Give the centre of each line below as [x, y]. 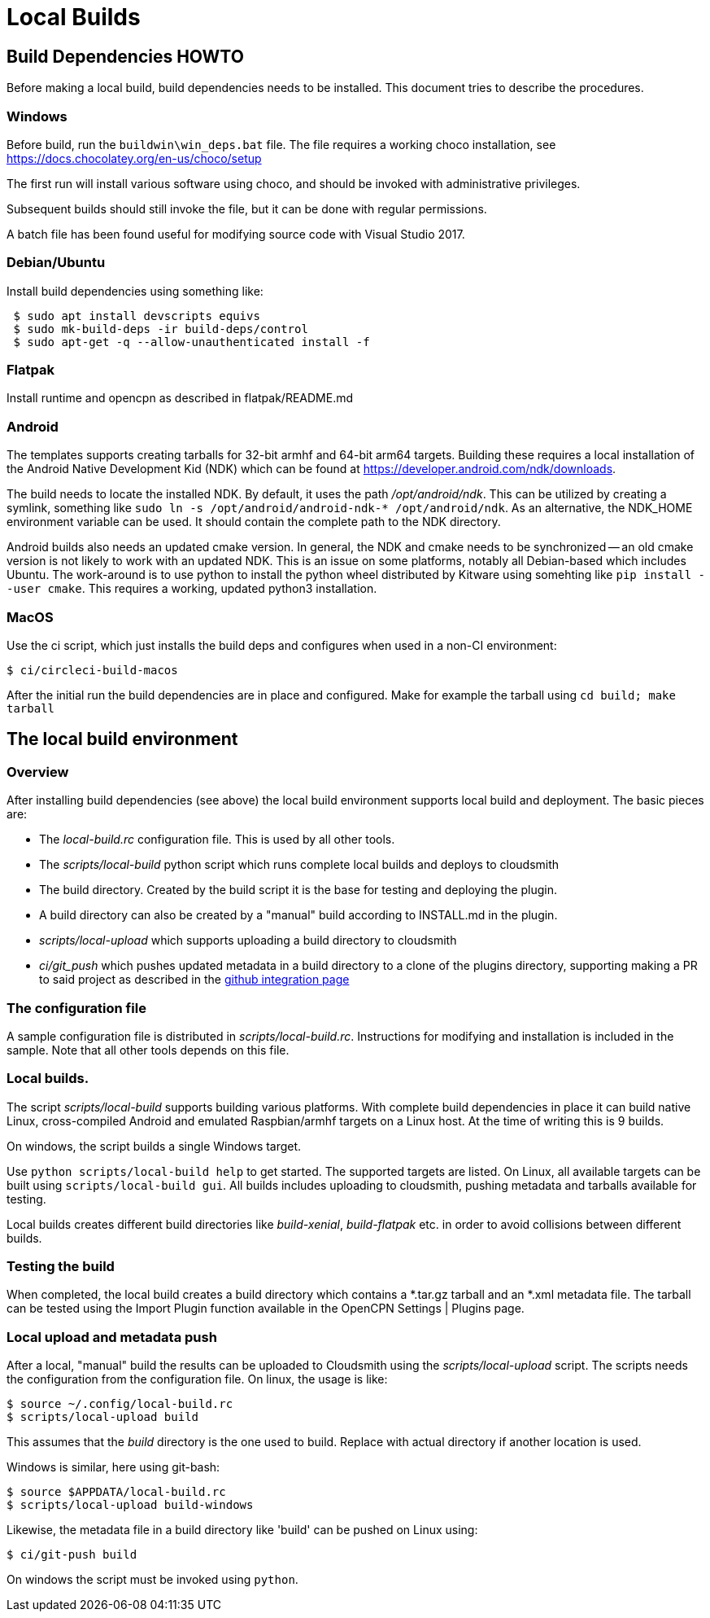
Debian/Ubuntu [56, 263]
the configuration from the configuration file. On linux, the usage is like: [197, 1379]
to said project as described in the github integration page [194, 980]
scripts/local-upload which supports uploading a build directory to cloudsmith [248, 941]
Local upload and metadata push [112, 1337]
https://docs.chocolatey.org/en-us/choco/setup [134, 158]
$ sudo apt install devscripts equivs [137, 316]
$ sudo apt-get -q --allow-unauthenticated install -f [192, 342]
